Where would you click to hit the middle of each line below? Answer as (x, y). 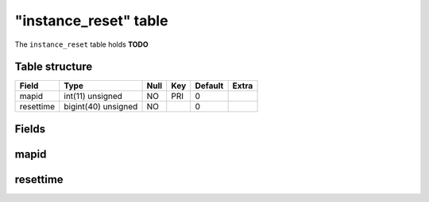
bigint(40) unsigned (101, 107)
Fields (30, 129)
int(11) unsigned (93, 97)
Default (209, 86)
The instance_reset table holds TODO (81, 44)
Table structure (54, 67)
